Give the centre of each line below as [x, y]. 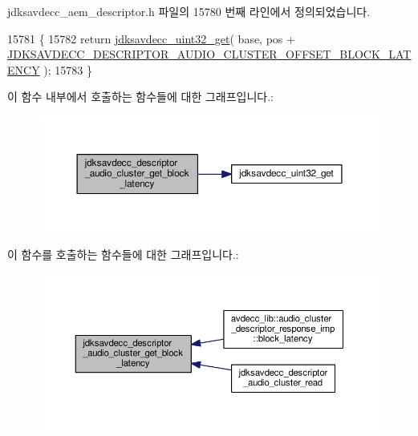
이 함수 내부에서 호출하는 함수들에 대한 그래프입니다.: [140, 97]
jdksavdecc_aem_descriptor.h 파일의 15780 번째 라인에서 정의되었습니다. [189, 11]
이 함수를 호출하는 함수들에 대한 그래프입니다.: [123, 254]
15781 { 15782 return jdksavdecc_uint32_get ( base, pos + [151, 38]
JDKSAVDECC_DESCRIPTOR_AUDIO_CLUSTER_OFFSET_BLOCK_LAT [209, 54]
